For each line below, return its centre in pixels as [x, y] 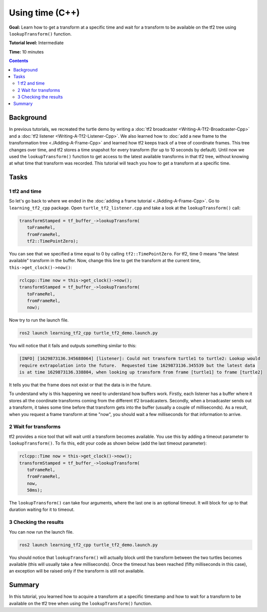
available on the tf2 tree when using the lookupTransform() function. [80, 603]
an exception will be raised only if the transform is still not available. [77, 571]
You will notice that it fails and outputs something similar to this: [73, 346]
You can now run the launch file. [41, 532]
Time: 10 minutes [26, 52]
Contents [19, 61]
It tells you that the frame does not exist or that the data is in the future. [80, 385]
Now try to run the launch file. [39, 320]
